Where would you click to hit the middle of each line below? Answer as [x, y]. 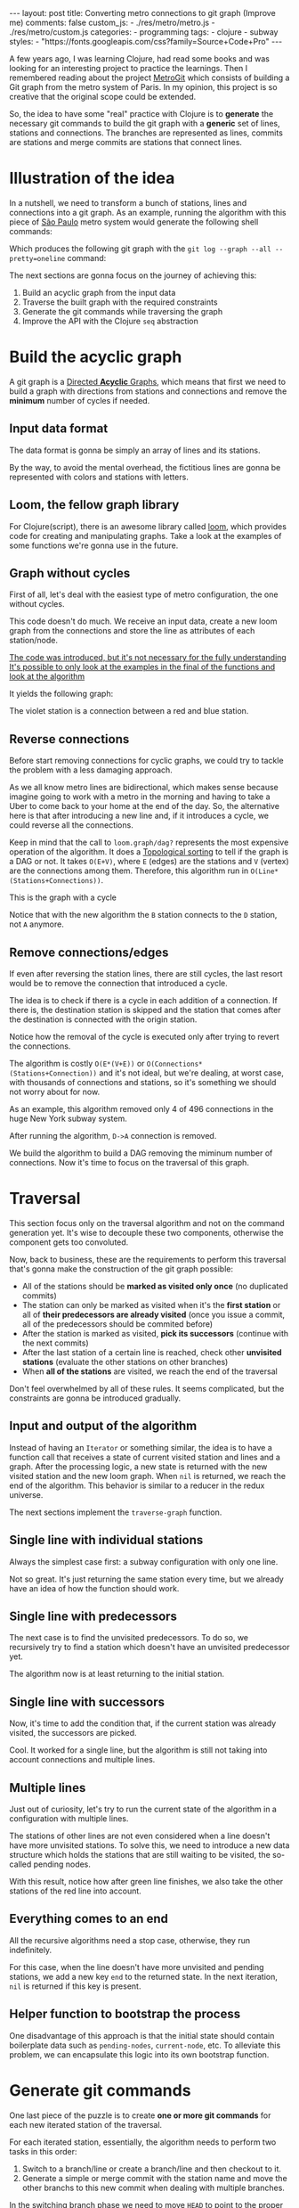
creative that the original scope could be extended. [103, 97]
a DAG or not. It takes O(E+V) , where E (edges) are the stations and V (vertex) [149, 862]
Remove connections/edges [89, 952]
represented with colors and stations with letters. [99, 477]
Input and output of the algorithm [103, 1426]
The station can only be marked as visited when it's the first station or [151, 1304]
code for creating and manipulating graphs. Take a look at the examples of [145, 536]
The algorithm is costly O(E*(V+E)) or [77, 1063]
